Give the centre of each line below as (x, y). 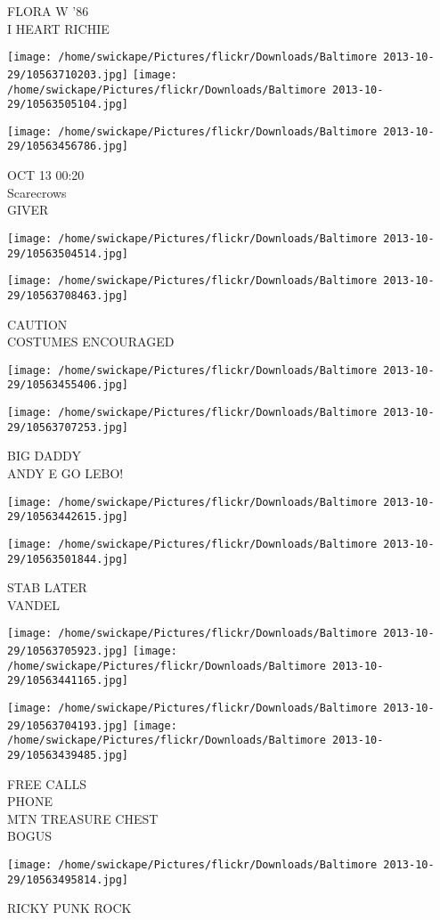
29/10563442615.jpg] (68, 517)
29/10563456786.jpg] (68, 147)
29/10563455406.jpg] (68, 385)
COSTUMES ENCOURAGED (91, 342)
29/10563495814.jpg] (68, 879)
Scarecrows (37, 192)
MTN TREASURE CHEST (83, 818)
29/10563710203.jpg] (68, 74)
